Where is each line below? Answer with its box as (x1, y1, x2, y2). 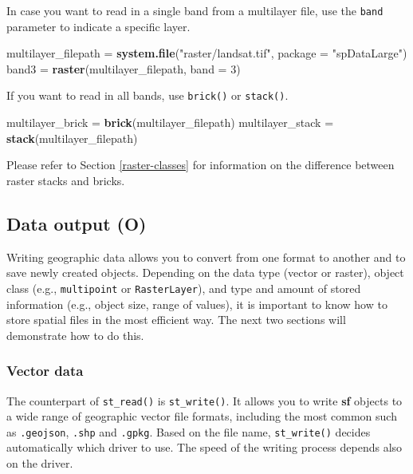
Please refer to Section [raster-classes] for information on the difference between (6, 156, 395, 173)
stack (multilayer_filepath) (6, 129, 138, 146)
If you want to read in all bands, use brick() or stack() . (6, 87, 289, 104)
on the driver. (6, 455, 73, 472)
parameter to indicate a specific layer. (6, 18, 191, 34)
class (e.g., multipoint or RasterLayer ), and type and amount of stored (6, 279, 361, 296)
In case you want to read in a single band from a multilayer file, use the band (6, 2, 383, 18)
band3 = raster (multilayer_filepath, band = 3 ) (6, 60, 241, 77)
